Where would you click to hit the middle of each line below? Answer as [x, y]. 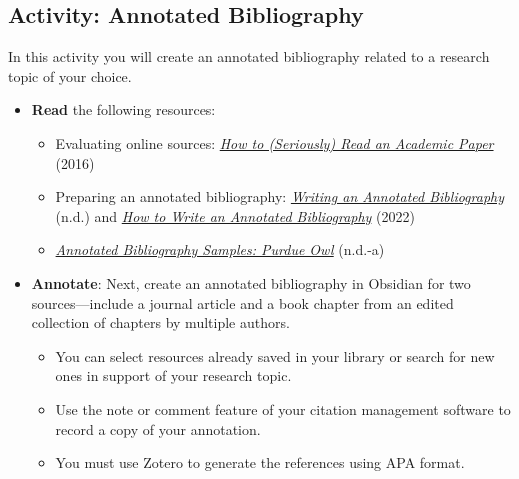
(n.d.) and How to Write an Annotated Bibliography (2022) [235, 215]
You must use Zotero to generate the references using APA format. [260, 462]
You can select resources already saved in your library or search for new [275, 355]
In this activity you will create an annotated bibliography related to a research [249, 56]
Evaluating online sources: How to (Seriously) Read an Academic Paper [274, 142]
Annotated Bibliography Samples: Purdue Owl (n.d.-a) [220, 249]
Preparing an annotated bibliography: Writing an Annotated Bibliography [280, 196]
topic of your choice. [70, 75]
